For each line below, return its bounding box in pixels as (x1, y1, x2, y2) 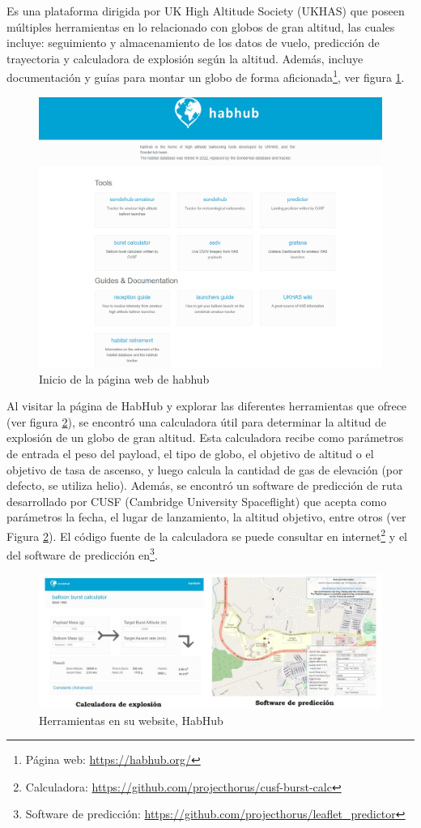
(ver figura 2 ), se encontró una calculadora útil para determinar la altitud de (6, 413, 386, 430)
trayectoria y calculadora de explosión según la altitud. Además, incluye (6, 49, 364, 66)
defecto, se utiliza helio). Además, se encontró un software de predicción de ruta (6, 477, 403, 494)
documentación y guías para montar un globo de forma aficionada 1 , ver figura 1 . (6, 66, 405, 86)
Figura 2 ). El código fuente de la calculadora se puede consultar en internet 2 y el (6, 525, 407, 544)
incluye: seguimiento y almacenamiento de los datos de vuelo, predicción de (6, 34, 380, 51)
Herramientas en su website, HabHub (39, 711, 223, 728)
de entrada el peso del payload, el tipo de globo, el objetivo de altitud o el (6, 444, 374, 461)
